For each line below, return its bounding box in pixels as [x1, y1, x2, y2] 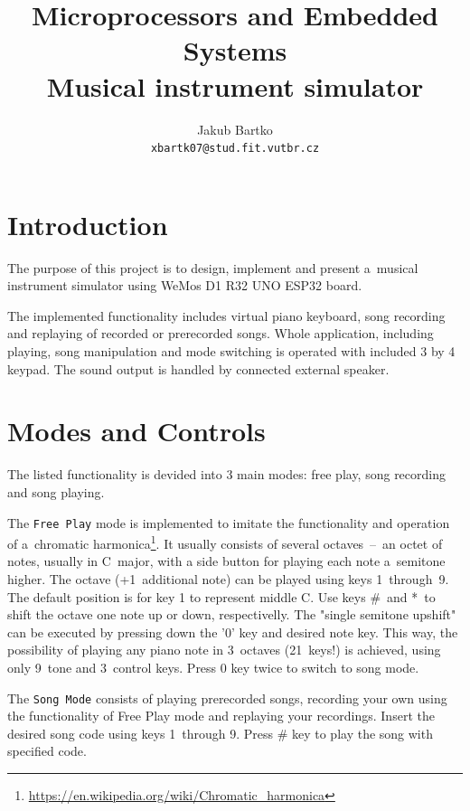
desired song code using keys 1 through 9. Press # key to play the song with [7, 723, 433, 742]
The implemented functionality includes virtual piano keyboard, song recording [7, 306, 446, 325]
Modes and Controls [7, 412, 266, 449]
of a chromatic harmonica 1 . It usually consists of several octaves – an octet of [7, 532, 443, 552]
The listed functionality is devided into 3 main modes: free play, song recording [7, 465, 446, 484]
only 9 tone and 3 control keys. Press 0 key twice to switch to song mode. [7, 658, 419, 677]
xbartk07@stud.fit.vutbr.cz [150, 142, 320, 156]
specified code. [7, 741, 87, 760]
